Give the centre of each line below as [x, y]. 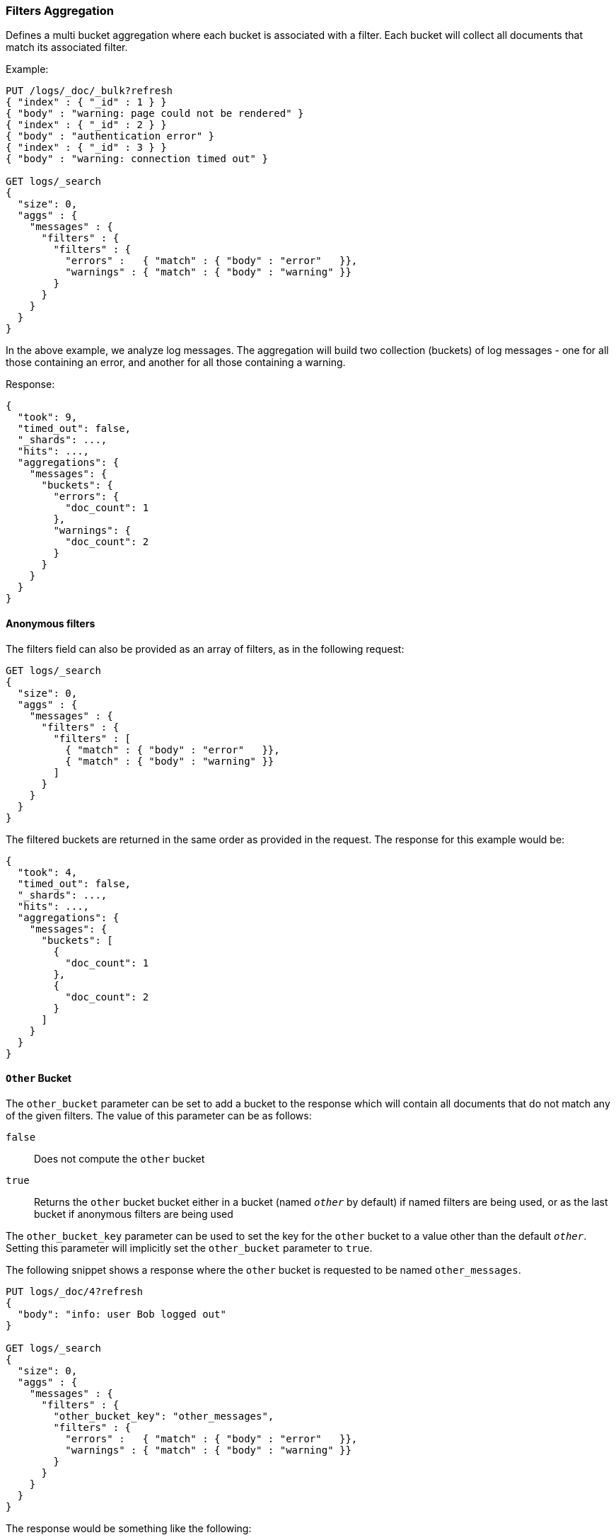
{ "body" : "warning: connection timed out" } [137, 159]
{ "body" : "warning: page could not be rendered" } [155, 114]
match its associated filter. [67, 47]
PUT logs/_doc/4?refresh [74, 1291]
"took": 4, [47, 872]
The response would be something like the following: [129, 1528]
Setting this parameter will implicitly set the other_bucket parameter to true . [189, 1248]
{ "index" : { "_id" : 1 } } [86, 102]
